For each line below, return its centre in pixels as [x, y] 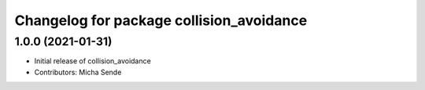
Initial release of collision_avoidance [92, 61]
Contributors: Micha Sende [78, 72]
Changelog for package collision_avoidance [161, 20]
